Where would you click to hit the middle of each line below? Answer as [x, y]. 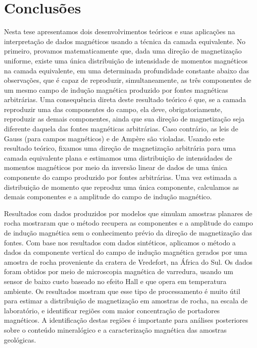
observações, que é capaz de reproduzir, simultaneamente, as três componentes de [128, 80]
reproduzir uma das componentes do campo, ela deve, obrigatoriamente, [113, 109]
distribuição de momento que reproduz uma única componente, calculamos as [122, 187]
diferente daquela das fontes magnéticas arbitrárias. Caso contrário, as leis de [121, 129]
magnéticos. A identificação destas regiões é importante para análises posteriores [126, 320]
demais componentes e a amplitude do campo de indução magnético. [108, 197]
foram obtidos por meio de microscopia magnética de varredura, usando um [119, 271]
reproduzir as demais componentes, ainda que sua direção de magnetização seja [124, 119]
